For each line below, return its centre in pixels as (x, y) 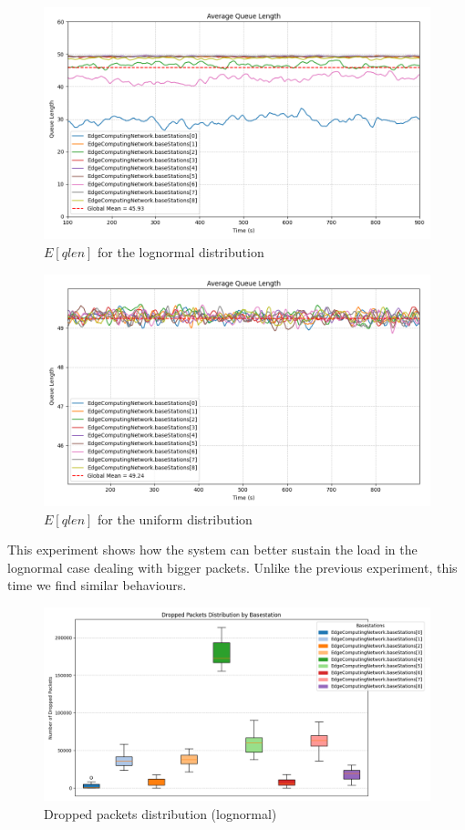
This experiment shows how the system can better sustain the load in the (212, 550)
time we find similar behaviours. (97, 585)
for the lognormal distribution (181, 251)
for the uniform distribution (175, 519)
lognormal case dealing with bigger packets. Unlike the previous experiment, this (232, 567)
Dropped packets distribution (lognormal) (160, 813)
